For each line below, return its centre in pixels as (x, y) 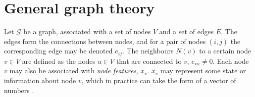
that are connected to (149, 61)
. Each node (231, 61)
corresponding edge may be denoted (58, 51)
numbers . (19, 90)
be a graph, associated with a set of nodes (87, 31)
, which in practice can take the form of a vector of (159, 80)
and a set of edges (186, 31)
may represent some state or (203, 71)
